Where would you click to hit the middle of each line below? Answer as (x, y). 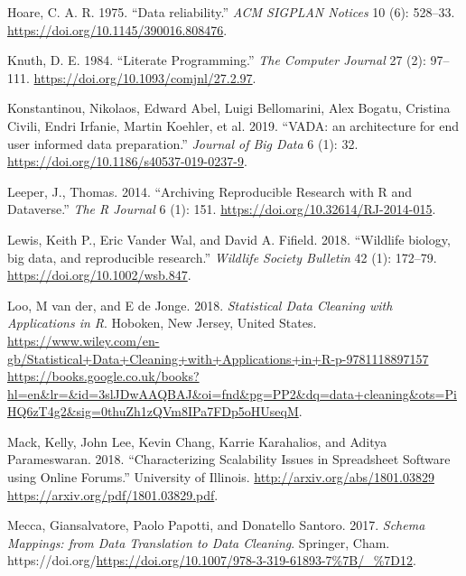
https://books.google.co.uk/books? (103, 376)
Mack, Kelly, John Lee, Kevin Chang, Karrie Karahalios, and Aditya (197, 441)
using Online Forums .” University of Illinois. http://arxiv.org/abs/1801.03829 (221, 477)
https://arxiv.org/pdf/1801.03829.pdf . (113, 494)
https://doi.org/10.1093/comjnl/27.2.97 (143, 77)
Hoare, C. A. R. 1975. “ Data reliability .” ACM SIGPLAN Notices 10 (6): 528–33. (231, 12)
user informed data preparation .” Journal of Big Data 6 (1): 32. (183, 143)
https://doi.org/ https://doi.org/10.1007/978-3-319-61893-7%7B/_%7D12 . (212, 560)
